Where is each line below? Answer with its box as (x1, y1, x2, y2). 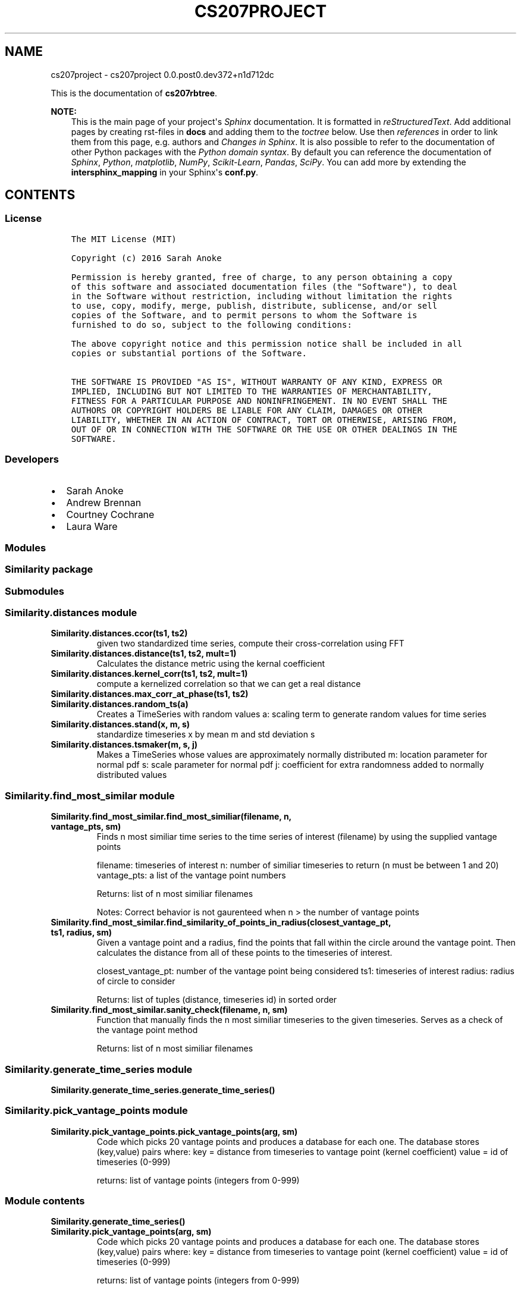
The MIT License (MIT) (71, 234, 177, 244)
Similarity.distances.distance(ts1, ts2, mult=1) (51, 648, 237, 659)
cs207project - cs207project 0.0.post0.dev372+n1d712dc (51, 69, 274, 80)
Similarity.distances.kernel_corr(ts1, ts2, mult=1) (51, 668, 248, 679)
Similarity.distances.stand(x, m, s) (51, 719, 190, 730)
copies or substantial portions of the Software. (71, 348, 307, 358)
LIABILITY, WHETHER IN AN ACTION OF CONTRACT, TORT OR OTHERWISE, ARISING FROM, (71, 415, 457, 425)
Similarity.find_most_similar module (5, 789, 175, 802)
